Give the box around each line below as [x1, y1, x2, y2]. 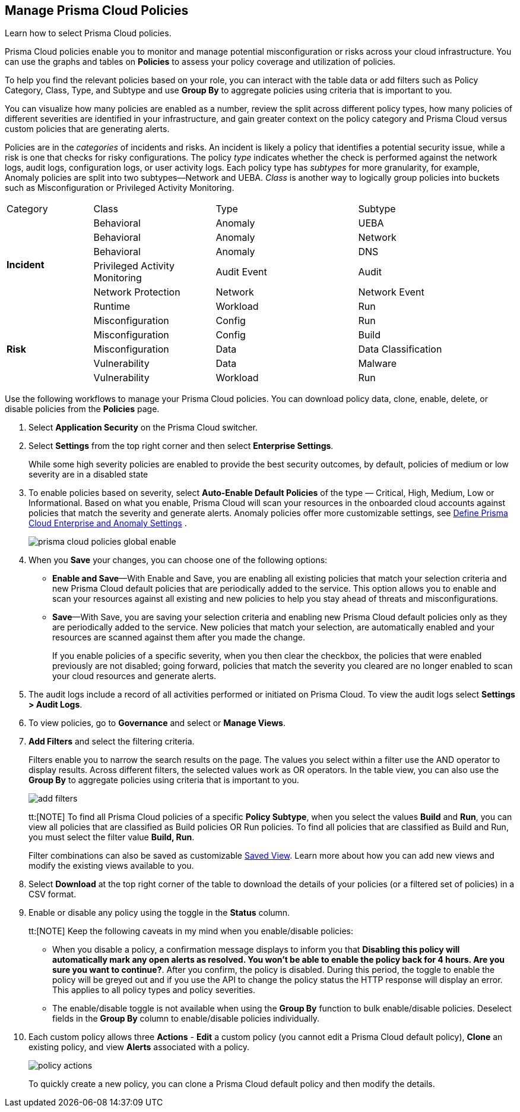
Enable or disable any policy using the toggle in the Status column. [28, 907, 290, 918]
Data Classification [358, 343, 442, 356]
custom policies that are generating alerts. [5, 124, 170, 134]
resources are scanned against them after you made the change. [52, 632, 306, 643]
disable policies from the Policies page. [5, 404, 160, 414]
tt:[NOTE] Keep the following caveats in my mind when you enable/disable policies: [28, 926, 353, 937]
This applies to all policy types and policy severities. [52, 985, 256, 995]
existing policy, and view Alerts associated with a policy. [28, 1042, 249, 1053]
